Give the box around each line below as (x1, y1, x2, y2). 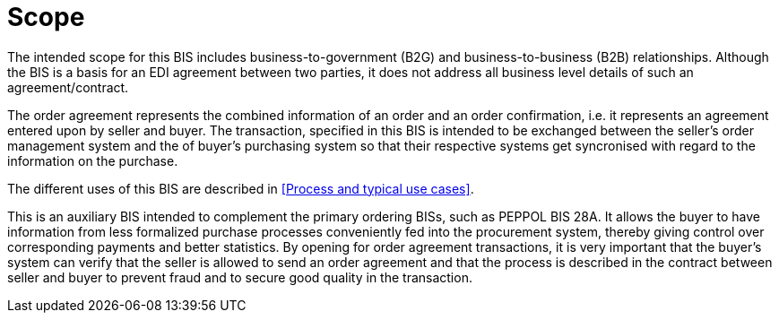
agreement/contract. (7, 79, 129, 95)
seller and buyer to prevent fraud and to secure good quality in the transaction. (7, 269, 472, 285)
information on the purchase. (7, 152, 178, 169)
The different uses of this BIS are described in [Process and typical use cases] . (7, 180, 474, 196)
